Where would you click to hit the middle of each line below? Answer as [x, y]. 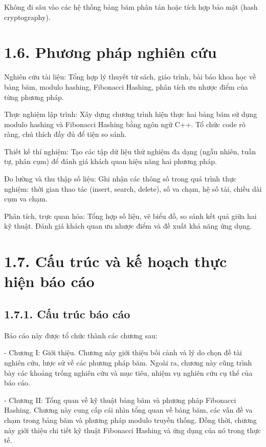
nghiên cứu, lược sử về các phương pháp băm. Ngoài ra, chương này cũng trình [128, 362]
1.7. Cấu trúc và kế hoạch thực [116, 261]
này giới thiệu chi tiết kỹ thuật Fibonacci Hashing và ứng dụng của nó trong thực [133, 430]
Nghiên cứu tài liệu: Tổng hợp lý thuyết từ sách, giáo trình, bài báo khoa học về [130, 77]
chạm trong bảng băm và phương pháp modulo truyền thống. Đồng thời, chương [130, 420]
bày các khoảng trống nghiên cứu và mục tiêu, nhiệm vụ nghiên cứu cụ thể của [128, 372]
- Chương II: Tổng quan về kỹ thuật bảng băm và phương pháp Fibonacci [120, 400]
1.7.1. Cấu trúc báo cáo [67, 313]
